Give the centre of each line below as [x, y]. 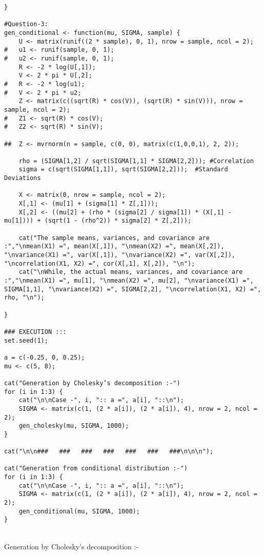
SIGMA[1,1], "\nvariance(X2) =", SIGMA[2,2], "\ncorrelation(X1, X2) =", [133, 289]
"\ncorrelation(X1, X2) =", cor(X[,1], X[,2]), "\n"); [100, 263]
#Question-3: [26, 24]
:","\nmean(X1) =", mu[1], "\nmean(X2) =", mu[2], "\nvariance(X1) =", [129, 281]
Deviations [23, 178]
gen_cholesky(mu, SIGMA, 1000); [74, 426]
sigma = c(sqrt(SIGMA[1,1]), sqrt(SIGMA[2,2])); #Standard [123, 170]
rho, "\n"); [24, 298]
